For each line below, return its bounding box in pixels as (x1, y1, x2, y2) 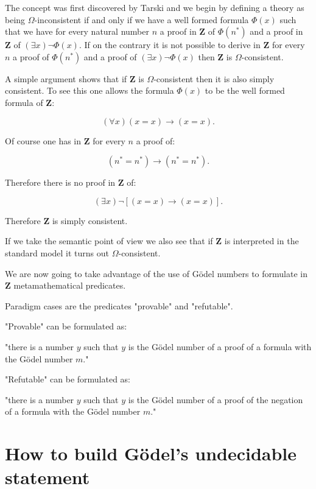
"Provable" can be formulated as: (5, 320, 127, 332)
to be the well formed (205, 84, 285, 97)
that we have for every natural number (5, 25, 149, 38)
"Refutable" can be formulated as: (5, 373, 131, 385)
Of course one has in (5, 134, 82, 147)
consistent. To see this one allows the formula (5, 84, 174, 97)
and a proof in (250, 25, 303, 38)
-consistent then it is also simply (153, 72, 275, 85)
